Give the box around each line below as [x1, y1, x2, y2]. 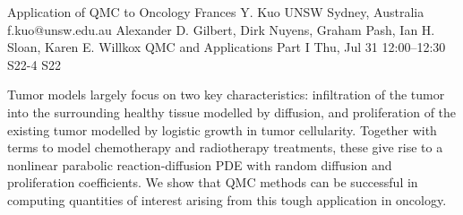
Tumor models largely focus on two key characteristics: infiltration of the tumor [7, 85, 445, 104]
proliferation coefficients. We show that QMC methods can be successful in [7, 173, 418, 192]
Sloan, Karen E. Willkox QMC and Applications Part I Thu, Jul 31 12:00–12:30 [7, 38, 446, 56]
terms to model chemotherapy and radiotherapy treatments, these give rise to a [7, 138, 443, 157]
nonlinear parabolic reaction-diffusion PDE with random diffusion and [7, 155, 392, 174]
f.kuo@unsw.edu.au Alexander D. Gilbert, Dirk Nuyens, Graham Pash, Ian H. [7, 20, 435, 39]
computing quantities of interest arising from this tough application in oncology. [7, 190, 447, 209]
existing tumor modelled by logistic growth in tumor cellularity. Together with [7, 120, 437, 139]
